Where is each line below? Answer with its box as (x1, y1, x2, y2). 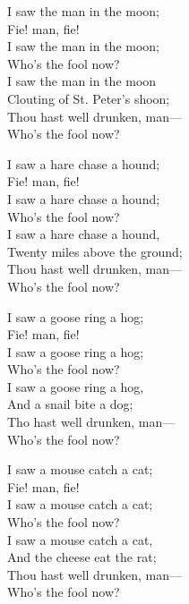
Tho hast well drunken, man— (7, 413, 176, 431)
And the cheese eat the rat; (7, 548, 157, 566)
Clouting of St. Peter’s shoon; (7, 89, 170, 107)
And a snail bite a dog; (7, 395, 133, 413)
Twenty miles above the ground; (7, 242, 183, 260)
